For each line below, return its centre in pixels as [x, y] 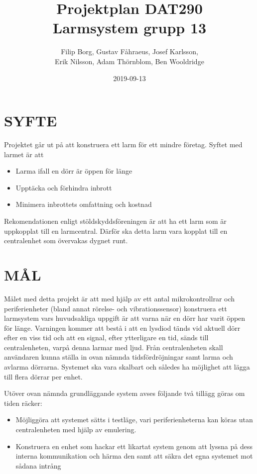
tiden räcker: [23, 403]
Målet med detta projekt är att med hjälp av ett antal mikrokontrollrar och [120, 298]
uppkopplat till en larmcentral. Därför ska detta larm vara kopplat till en [116, 231]
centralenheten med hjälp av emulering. [76, 429]
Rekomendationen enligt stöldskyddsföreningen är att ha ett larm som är [115, 221]
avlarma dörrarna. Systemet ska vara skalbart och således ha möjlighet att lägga [127, 367]
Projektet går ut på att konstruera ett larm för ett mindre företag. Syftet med [123, 144]
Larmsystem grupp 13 [129, 28]
